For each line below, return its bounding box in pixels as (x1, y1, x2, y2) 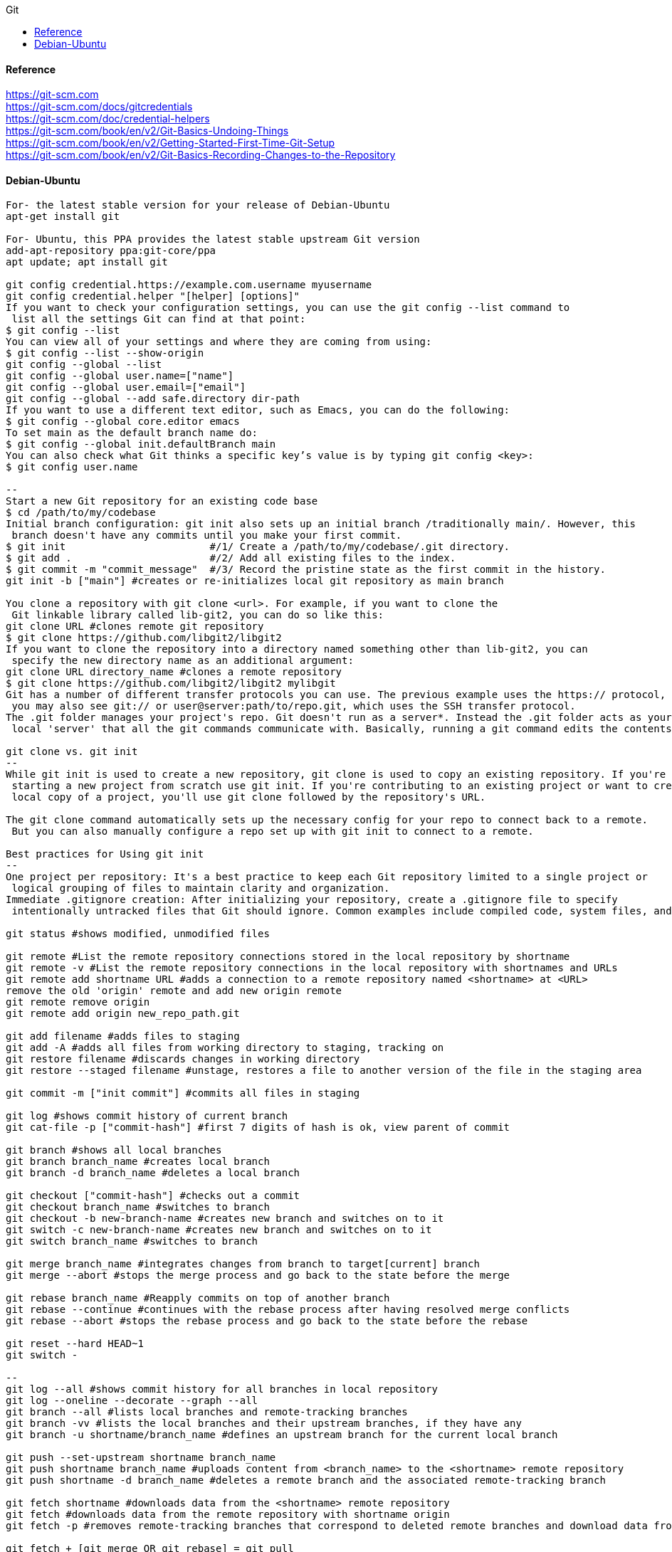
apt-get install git (6, 211, 120, 223)
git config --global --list (6, 359, 162, 371)
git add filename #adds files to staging (6, 1030, 240, 1042)
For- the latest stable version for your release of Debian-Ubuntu (6, 199, 390, 211)
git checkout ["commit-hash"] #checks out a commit (6, 1190, 300, 1202)
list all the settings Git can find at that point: (11, 313, 306, 325)
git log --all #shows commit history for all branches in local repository (6, 1383, 438, 1395)
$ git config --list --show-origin (6, 347, 204, 359)
